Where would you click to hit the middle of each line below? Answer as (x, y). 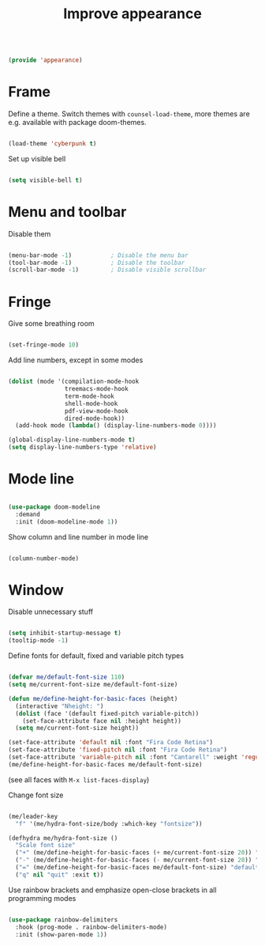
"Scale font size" (46, 846)
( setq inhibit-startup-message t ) (65, 634)
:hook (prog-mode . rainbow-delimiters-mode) (91, 927)
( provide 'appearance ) (45, 60)
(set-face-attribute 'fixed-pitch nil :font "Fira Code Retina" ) (118, 750)
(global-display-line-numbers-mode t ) (72, 440)
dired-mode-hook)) (95, 418)
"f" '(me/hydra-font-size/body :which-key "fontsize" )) (109, 823)
